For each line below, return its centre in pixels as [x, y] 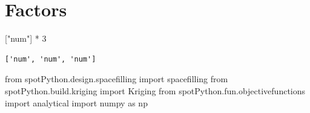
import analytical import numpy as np [76, 102]
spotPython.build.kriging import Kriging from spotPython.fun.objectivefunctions [155, 90]
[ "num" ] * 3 [26, 38]
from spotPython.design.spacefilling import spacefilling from [117, 79]
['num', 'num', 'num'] [51, 59]
